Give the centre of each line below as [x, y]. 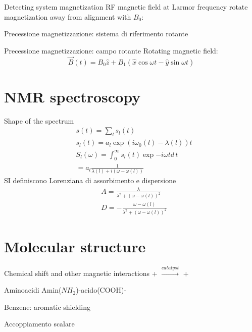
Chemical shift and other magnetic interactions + [81, 273]
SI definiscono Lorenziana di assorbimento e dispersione [90, 180]
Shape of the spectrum [39, 120]
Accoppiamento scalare [39, 324]
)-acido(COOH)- [101, 290]
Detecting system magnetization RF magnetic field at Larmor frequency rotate [126, 7]
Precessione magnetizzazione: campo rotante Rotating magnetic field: [111, 50]
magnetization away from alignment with [68, 16]
